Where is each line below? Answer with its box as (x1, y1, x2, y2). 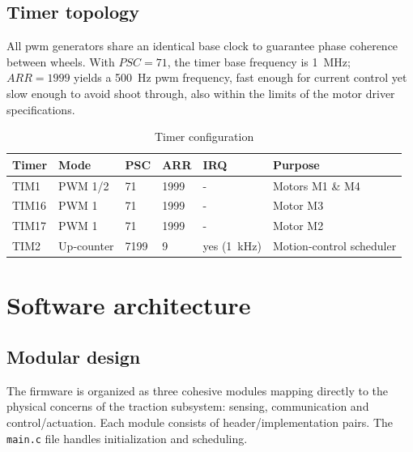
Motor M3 (272, 197, 324, 214)
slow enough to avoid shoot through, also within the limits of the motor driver (6, 84, 395, 101)
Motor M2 (272, 217, 324, 234)
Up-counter (58, 237, 114, 254)
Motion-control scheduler (272, 237, 397, 254)
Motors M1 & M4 (272, 177, 360, 194)
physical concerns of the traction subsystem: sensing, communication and (6, 398, 369, 415)
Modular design (6, 344, 141, 369)
